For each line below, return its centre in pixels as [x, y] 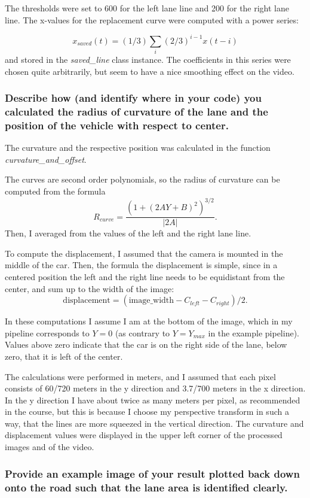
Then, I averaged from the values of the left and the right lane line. [128, 233]
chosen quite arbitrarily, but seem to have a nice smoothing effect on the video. [150, 71]
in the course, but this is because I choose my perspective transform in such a [147, 412]
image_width [151, 301]
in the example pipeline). [254, 332]
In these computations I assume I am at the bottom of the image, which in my [149, 321]
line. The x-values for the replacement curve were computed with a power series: [152, 19]
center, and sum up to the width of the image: [90, 288]
